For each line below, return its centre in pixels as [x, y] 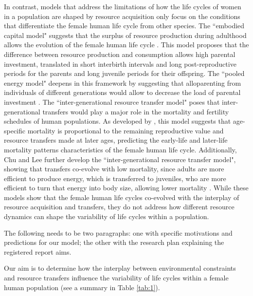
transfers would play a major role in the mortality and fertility [136, 111]
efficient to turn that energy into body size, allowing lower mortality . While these [126, 188]
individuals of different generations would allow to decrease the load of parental [122, 92]
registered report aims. [38, 251]
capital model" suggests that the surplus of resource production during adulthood [125, 35]
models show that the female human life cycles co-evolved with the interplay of [122, 197]
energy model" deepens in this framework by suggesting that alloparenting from [123, 83]
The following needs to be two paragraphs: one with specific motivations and [118, 232]
